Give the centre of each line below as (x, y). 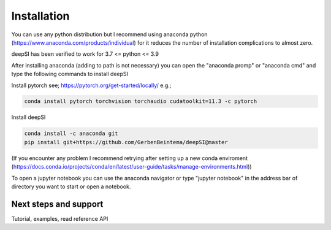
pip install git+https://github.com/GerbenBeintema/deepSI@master (126, 142)
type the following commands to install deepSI (70, 74)
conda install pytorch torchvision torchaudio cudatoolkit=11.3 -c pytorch (141, 102)
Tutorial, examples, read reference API (60, 218)
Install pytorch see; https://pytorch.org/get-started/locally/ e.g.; (91, 85)
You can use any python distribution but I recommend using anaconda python (109, 34)
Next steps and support (57, 204)
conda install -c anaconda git (71, 134)
